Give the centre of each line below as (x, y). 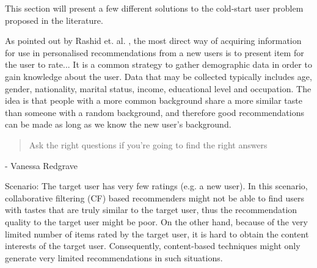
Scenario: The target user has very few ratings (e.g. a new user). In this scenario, (156, 186)
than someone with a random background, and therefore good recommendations (155, 112)
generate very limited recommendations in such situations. (114, 257)
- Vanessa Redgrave (41, 165)
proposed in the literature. (54, 20)
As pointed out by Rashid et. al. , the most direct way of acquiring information (153, 41)
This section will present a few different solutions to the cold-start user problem (154, 8)
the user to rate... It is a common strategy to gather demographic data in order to (158, 64)
